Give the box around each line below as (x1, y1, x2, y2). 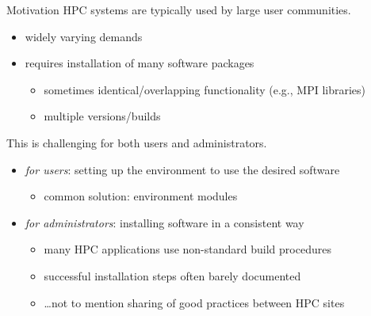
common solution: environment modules (44, 188, 238, 204)
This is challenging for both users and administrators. (6, 134, 267, 150)
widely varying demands (25, 28, 143, 44)
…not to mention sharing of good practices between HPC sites (44, 294, 345, 310)
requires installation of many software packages (25, 55, 254, 71)
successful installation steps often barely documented (44, 267, 301, 284)
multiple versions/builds (44, 108, 161, 124)
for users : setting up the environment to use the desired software (25, 161, 340, 177)
